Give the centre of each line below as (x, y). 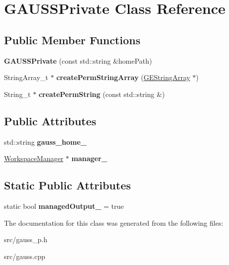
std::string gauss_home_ (45, 141)
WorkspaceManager (34, 158)
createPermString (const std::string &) (102, 94)
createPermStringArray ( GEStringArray (123, 77)
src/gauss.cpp (25, 256)
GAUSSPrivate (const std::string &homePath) (78, 60)
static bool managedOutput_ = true (64, 206)
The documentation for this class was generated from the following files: (114, 222)
